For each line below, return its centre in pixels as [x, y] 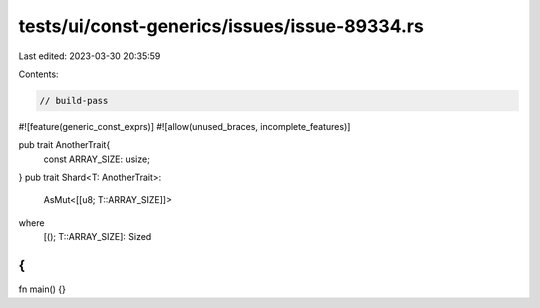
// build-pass [74, 100]
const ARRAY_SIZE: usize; [96, 159]
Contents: [38, 74]
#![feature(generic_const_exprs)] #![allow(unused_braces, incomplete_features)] [184, 126]
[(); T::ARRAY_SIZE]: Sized [97, 237]
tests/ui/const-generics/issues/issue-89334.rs [221, 26]
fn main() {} [42, 289]
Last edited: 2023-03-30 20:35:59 [89, 56]
